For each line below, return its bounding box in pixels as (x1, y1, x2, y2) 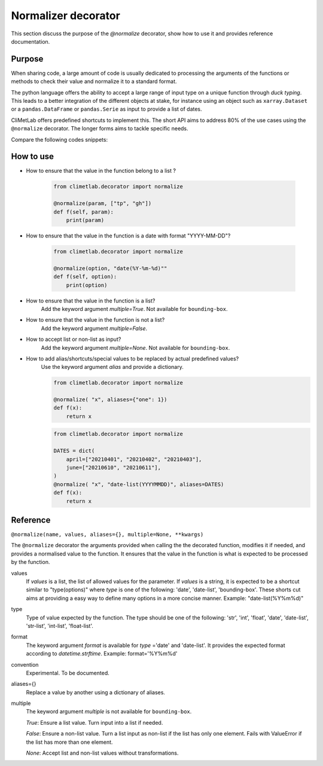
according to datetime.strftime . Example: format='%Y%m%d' (26, 650, 178, 657)
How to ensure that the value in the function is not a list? (26, 316, 165, 324)
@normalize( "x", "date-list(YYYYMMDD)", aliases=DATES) (53, 481, 224, 487)
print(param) (66, 217, 105, 224)
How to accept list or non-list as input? (26, 335, 121, 343)
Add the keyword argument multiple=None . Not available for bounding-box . (41, 344, 230, 351)
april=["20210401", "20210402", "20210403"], (66, 456, 202, 463)
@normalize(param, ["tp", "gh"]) (53, 200, 152, 207)
